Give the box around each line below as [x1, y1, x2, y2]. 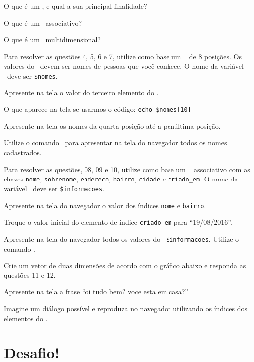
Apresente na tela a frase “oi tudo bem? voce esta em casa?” [4, 286, 188, 297]
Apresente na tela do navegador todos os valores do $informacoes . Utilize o [4, 233, 239, 244]
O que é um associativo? [4, 17, 82, 28]
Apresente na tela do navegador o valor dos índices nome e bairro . [4, 200, 206, 210]
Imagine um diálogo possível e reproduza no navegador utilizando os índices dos [4, 303, 247, 313]
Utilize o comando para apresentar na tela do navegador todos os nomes [4, 137, 227, 148]
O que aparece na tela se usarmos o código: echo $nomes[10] [4, 104, 191, 114]
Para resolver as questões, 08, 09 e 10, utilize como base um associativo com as [4, 164, 250, 174]
